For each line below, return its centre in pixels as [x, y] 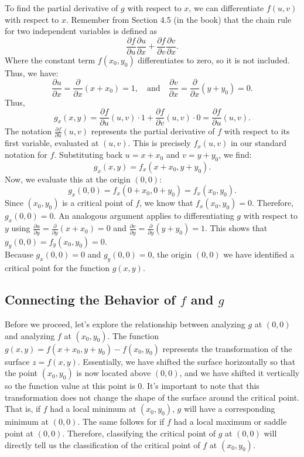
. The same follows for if [121, 422]
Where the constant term [50, 60]
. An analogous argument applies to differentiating [144, 216]
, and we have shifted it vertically [240, 373]
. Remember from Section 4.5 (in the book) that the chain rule [179, 19]
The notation [28, 131]
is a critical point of [98, 203]
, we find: [235, 155]
